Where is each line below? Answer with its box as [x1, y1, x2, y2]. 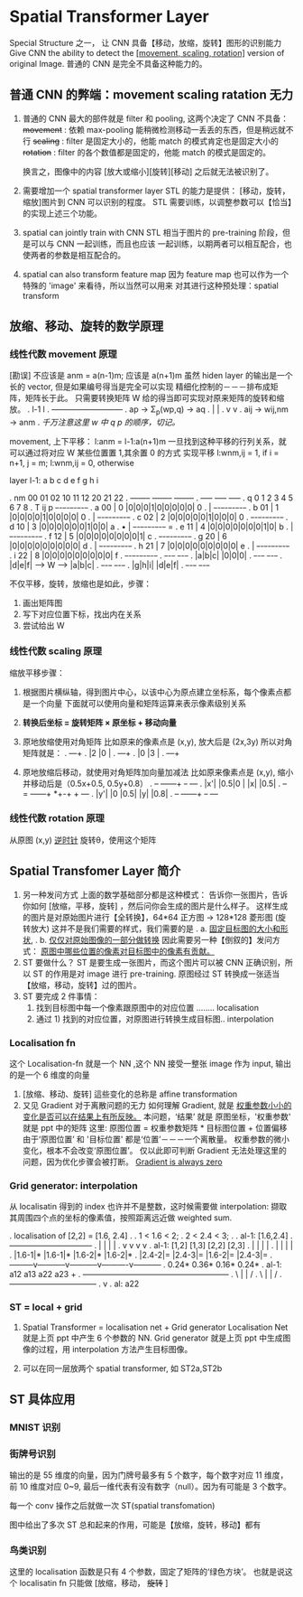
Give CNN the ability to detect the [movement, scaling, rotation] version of [9, 47, 285, 58]
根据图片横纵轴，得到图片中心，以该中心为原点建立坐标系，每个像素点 [22, 686, 284, 697]
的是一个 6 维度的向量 [9, 1069, 90, 1080]
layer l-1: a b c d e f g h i [9, 475, 99, 486]
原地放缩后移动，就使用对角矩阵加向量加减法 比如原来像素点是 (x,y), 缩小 [22, 766, 294, 778]
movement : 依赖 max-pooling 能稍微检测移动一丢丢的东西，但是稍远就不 [22, 124, 294, 135]
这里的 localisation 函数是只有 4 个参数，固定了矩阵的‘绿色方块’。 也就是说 [9, 1566, 286, 1577]
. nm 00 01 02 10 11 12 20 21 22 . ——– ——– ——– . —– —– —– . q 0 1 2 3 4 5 [9, 492, 294, 503]
